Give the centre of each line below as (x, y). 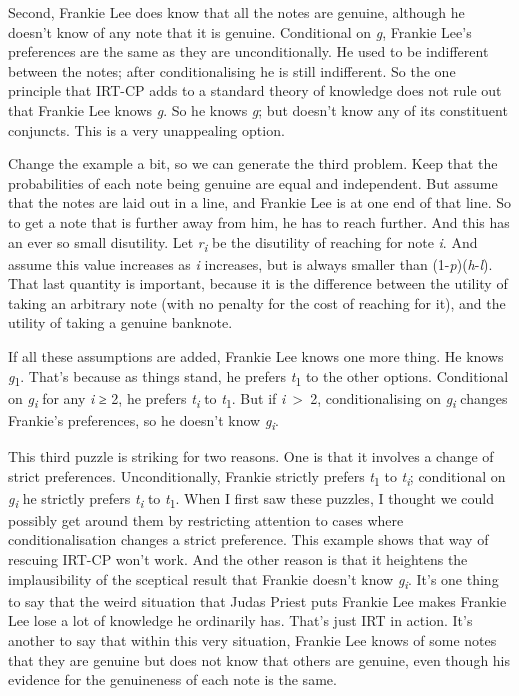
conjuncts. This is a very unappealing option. (146, 129)
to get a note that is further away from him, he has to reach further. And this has (259, 221)
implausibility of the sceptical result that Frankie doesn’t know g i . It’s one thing (253, 580)
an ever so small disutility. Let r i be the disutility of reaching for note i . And (243, 243)
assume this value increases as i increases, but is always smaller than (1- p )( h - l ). (250, 263)
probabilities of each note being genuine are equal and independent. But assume (253, 182)
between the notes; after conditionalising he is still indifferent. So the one (232, 70)
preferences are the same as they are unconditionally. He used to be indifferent (248, 51)
